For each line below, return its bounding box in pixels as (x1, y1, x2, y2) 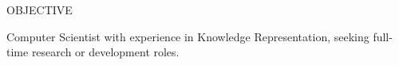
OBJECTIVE (6, 2, 73, 17)
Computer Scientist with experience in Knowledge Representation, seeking (6, 28, 369, 44)
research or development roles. (31, 44, 180, 60)
